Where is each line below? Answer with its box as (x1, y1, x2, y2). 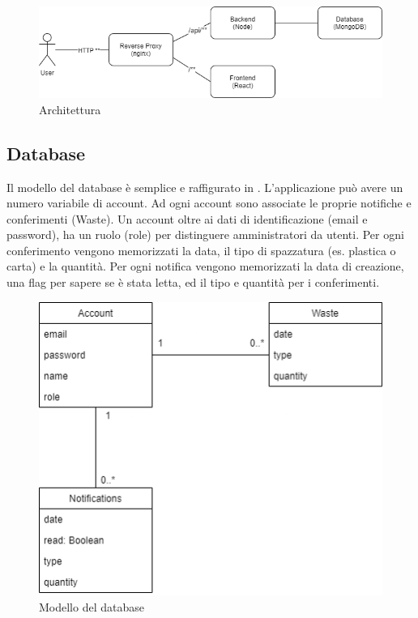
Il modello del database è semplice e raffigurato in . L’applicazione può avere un (6, 178, 403, 195)
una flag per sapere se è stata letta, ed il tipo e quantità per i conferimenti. (6, 274, 380, 291)
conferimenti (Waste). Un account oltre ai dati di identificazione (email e (6, 210, 368, 227)
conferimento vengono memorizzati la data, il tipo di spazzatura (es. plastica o (6, 241, 396, 258)
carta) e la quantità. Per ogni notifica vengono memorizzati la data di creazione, (6, 258, 404, 275)
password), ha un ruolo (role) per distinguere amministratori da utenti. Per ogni (6, 226, 404, 243)
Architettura (39, 100, 101, 117)
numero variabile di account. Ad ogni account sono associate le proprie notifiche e (6, 194, 412, 211)
